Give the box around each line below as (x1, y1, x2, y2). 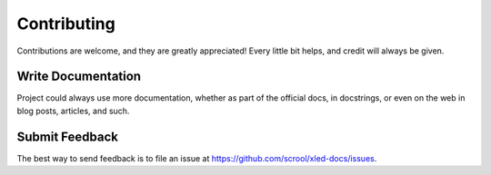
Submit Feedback (16, 129, 118, 144)
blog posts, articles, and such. (16, 105, 130, 116)
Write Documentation (16, 69, 141, 84)
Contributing (16, 14, 115, 34)
